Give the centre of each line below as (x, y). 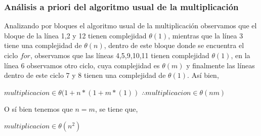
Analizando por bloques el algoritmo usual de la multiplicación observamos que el (130, 26)
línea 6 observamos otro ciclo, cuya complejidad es (82, 65)
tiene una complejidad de (43, 45)
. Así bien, (203, 75)
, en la (241, 55)
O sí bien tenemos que (38, 109)
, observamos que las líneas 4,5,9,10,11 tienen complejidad (120, 55)
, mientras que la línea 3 (206, 35)
